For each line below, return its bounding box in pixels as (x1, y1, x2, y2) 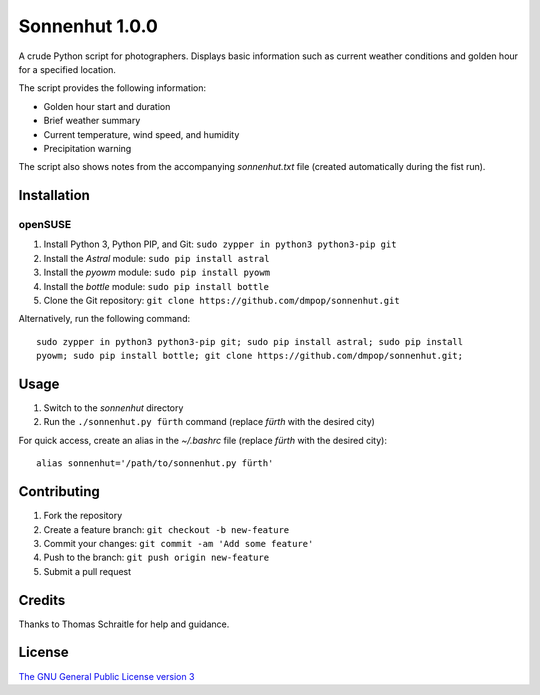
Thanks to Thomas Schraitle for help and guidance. (18, 618, 230, 630)
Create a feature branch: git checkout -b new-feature (43, 523, 290, 535)
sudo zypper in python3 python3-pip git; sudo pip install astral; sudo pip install (36, 336, 464, 347)
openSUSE (18, 218, 72, 232)
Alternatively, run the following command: (18, 313, 190, 325)
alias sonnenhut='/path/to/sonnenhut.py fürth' (36, 458, 274, 469)
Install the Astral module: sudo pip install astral (43, 252, 270, 264)
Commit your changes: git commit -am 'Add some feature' (43, 537, 314, 549)
